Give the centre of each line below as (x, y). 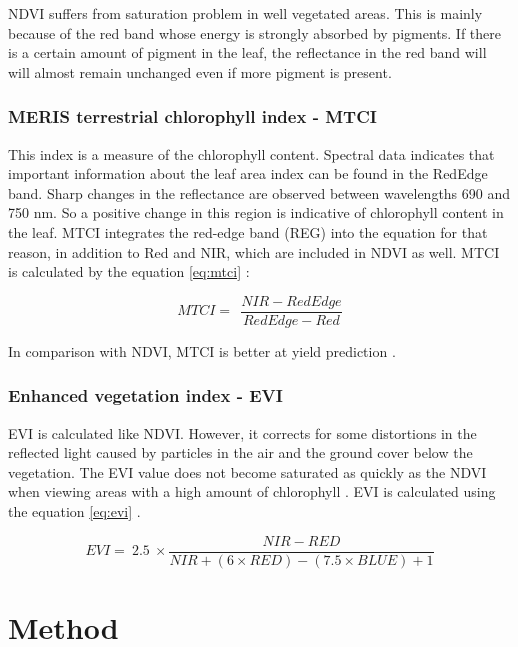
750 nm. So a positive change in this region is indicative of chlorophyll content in (256, 212)
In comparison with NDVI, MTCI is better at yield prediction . (202, 350)
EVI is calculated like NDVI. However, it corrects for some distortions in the (242, 432)
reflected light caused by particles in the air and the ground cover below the (240, 452)
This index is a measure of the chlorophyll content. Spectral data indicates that (251, 153)
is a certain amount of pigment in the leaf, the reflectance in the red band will (247, 52)
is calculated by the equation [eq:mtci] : (129, 271)
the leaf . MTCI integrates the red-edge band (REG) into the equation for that (248, 231)
